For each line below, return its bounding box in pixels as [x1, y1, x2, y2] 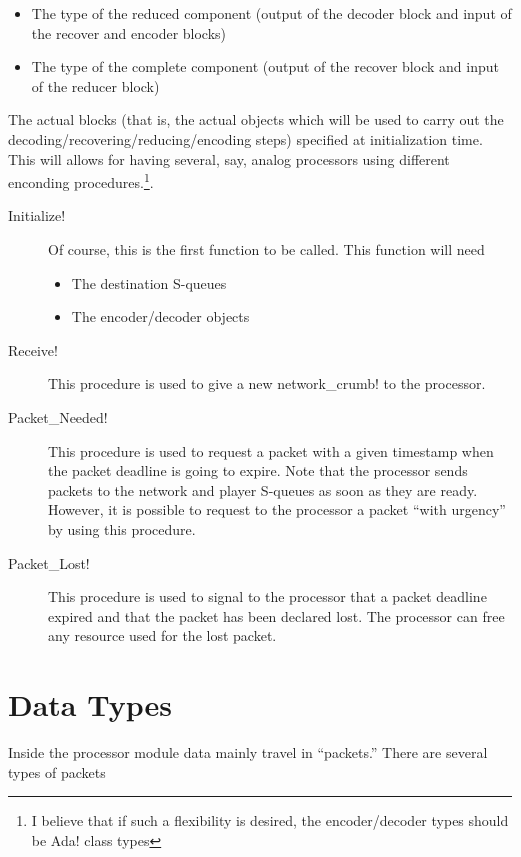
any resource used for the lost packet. [48, 625, 277, 646]
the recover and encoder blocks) [31, 22, 227, 43]
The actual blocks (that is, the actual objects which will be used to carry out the [8, 109, 504, 130]
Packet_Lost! [8, 552, 90, 573]
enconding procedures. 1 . [8, 169, 154, 192]
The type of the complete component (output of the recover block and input [31, 56, 499, 77]
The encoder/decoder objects [71, 306, 250, 327]
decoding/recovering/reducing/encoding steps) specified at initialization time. [8, 128, 483, 149]
